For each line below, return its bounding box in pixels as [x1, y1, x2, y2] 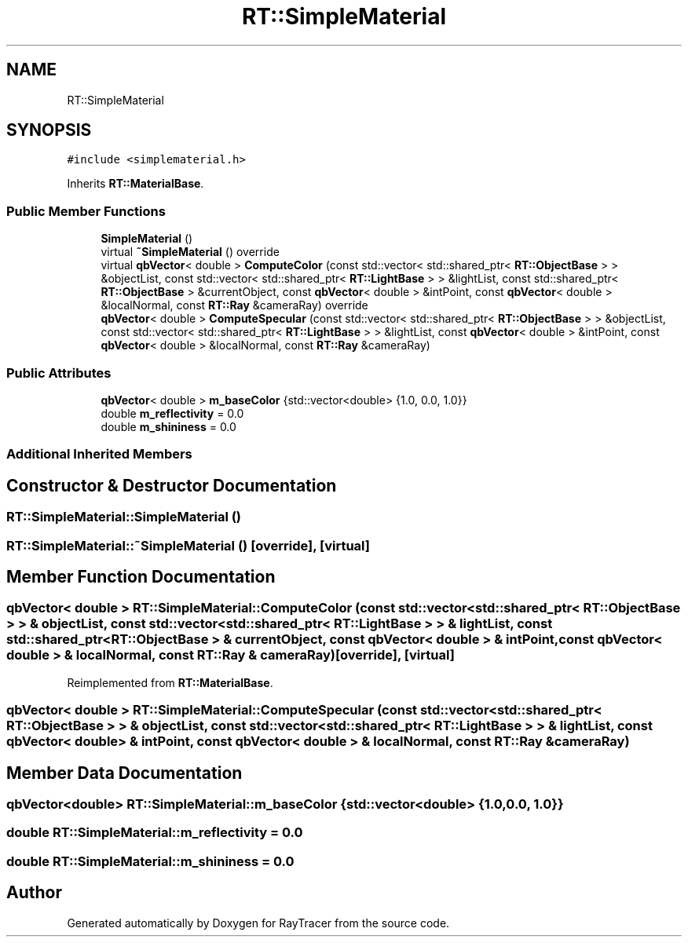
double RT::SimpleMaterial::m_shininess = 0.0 [6, 853, 295, 869]
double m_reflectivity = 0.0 [101, 406, 244, 420]
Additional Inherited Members [6, 446, 192, 462]
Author [6, 883, 62, 903]
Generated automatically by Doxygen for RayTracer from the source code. [67, 916, 450, 930]
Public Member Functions [6, 203, 166, 219]
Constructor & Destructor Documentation [6, 475, 337, 495]
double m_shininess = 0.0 [101, 419, 236, 433]
